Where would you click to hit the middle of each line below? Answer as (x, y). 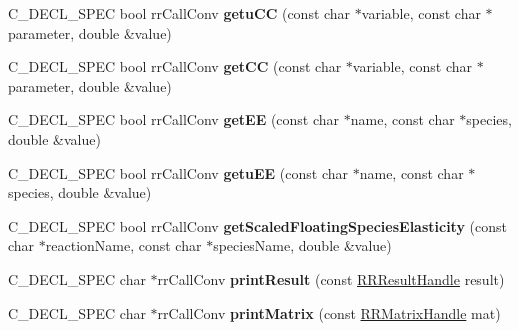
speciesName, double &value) (302, 245)
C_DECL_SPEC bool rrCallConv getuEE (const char (178, 172)
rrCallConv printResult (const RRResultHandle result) (331, 278)
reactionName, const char (123, 245)
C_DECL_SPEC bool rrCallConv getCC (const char (175, 66)
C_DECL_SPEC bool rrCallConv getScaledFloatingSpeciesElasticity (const (258, 225)
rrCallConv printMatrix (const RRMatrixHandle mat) (329, 312)
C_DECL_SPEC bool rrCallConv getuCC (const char (179, 13)
